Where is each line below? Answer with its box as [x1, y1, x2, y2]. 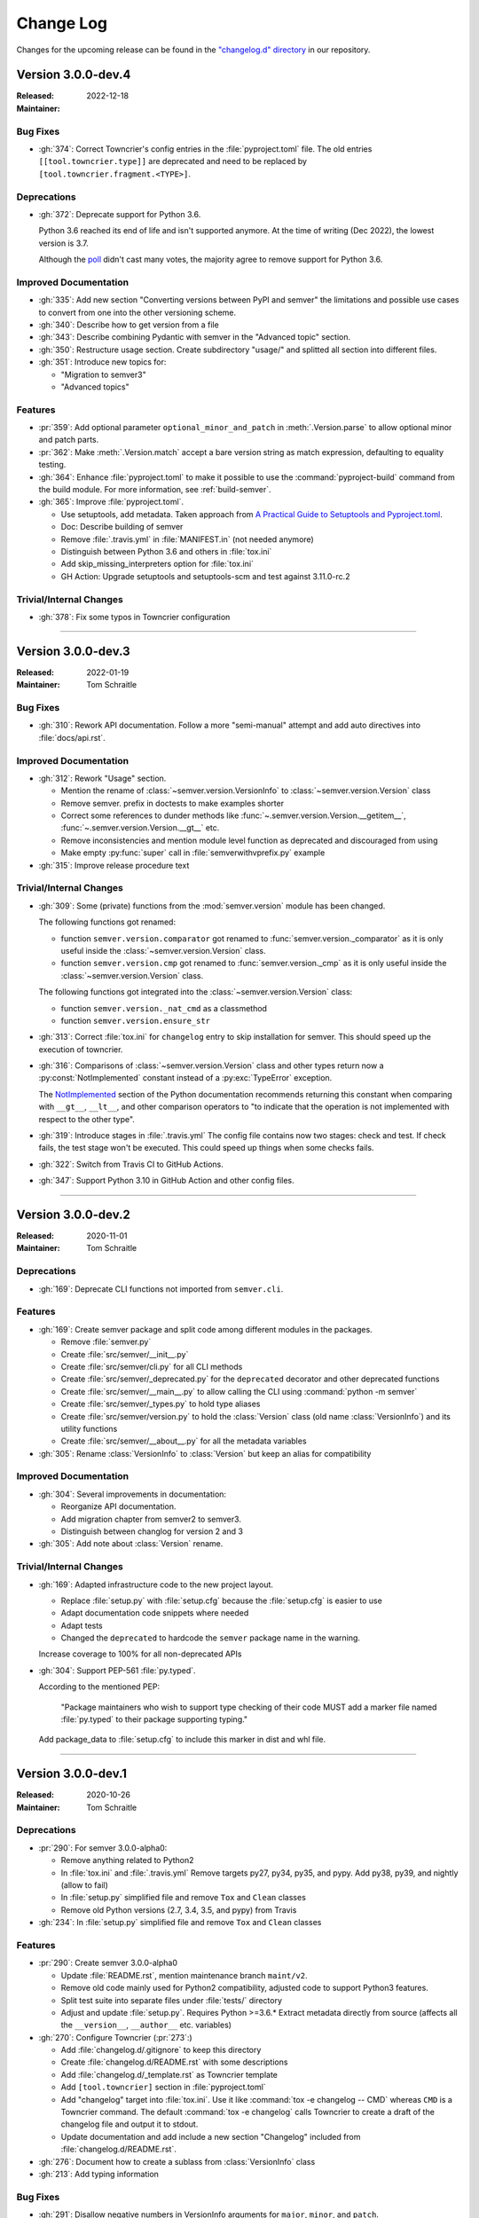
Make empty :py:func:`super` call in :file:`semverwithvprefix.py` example [60, 847, 326, 858]
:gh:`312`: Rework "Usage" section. [38, 773, 167, 783]
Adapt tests [60, 1620, 104, 1631]
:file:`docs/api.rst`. [38, 732, 106, 743]
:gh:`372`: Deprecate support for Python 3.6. [38, 208, 201, 219]
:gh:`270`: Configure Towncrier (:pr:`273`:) [38, 2032, 192, 2042]
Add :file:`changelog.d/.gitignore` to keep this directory [60, 2045, 262, 2056]
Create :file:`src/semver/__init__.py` [60, 1349, 189, 1359]
